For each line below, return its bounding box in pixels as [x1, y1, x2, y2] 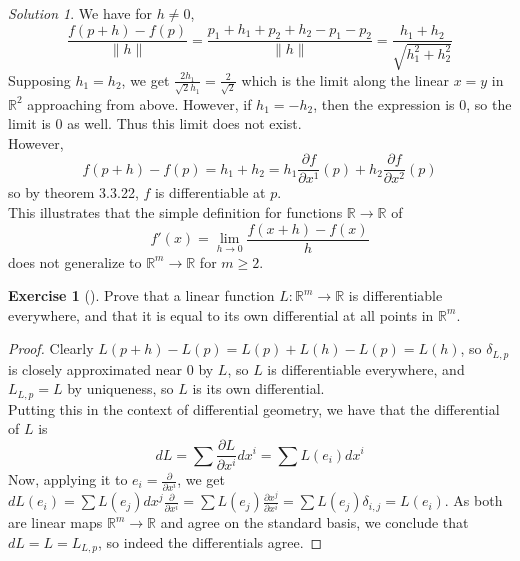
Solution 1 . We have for [8, 3, 152, 23]
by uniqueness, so [67, 378, 174, 399]
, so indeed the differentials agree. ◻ [98, 531, 323, 552]
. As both [444, 490, 503, 511]
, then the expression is [313, 93, 455, 114]
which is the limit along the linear [241, 69, 449, 90]
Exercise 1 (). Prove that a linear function [8, 285, 275, 306]
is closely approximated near [8, 358, 183, 379]
